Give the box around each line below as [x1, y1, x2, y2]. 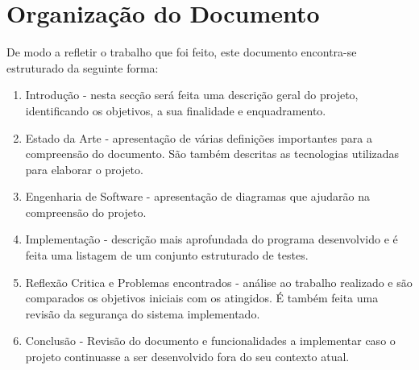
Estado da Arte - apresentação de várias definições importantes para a [25, 129, 372, 146]
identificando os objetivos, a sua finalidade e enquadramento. [25, 102, 326, 118]
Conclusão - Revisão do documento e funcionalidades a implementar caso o [25, 332, 396, 349]
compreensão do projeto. [25, 203, 147, 220]
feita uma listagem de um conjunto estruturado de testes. [25, 247, 309, 264]
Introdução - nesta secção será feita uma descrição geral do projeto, [25, 86, 359, 103]
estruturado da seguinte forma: [6, 59, 159, 76]
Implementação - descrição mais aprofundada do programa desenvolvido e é [25, 231, 398, 247]
